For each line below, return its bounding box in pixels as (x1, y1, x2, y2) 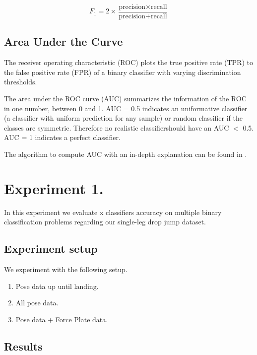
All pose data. (15, 297, 59, 308)
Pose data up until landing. (15, 281, 99, 291)
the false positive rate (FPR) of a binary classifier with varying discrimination (4, 67, 241, 77)
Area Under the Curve (4, 34, 123, 49)
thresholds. (4, 76, 37, 87)
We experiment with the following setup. (4, 264, 128, 275)
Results (4, 338, 43, 354)
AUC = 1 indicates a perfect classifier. (4, 132, 121, 142)
